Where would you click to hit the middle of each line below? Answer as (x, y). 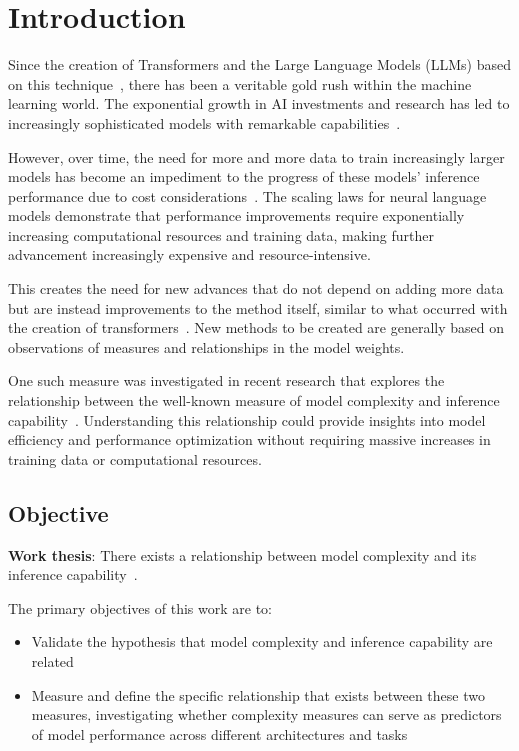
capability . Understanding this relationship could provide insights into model (247, 419)
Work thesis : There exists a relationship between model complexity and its (242, 554)
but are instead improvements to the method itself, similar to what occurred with (258, 307)
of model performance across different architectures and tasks (219, 733)
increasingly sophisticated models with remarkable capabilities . (204, 122)
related (52, 660)
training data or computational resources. (135, 458)
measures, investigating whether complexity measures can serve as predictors (266, 714)
